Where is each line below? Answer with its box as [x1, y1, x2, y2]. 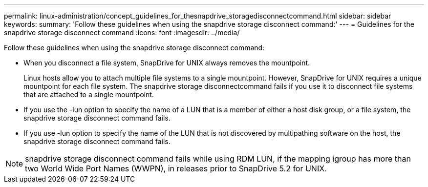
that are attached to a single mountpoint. [23, 90, 154, 99]
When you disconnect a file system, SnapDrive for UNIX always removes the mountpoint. [23, 59, 310, 67]
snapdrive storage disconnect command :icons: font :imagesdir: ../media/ [4, 28, 240, 37]
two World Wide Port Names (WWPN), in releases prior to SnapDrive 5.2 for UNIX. [25, 164, 327, 173]
